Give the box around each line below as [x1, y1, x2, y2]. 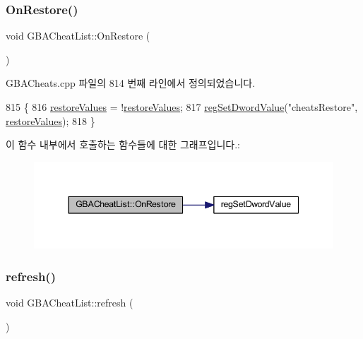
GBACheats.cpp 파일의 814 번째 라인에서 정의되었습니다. [6, 76, 256, 90]
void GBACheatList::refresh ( [6, 295, 133, 310]
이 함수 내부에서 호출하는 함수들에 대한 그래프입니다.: [6, 137, 240, 152]
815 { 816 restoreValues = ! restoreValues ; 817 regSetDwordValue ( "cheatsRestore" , [6, 100, 358, 114]
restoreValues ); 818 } [6, 113, 95, 128]
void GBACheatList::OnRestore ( [6, 28, 150, 43]
